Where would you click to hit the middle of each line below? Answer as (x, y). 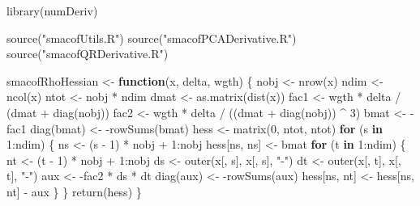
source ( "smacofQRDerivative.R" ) (88, 54)
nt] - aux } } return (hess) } (74, 191)
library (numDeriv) (52, 11)
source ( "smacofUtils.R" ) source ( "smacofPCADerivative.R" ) (152, 38)
